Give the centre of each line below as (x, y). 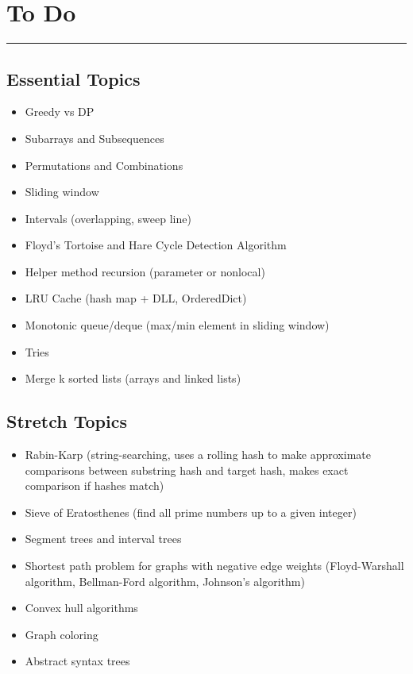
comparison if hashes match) (95, 485)
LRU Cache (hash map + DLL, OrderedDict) (136, 298)
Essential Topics (73, 78)
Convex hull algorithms (81, 608)
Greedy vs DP (60, 112)
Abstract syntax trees (77, 661)
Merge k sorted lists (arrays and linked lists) (133, 378)
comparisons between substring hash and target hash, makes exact (187, 470)
